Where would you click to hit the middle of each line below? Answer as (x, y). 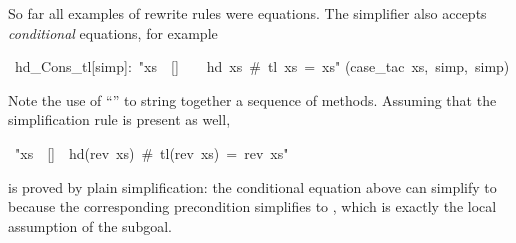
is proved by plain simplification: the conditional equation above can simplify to (252, 186)
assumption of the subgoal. (90, 225)
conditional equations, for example (113, 32)
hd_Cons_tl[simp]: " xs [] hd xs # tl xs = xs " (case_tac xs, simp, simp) (262, 66)
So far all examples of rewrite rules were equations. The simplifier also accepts (247, 13)
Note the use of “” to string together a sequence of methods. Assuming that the (252, 99)
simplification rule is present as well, (119, 119)
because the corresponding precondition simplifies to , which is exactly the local (252, 206)
